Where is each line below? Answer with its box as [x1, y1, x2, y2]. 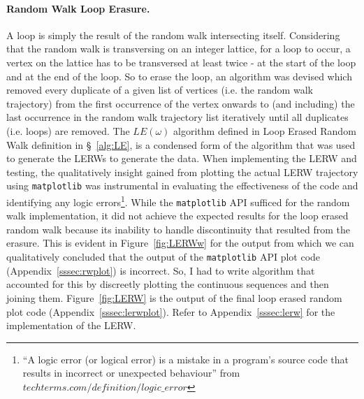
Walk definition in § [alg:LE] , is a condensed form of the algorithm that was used [6, 137, 356, 152]
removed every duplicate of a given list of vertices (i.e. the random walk [6, 82, 313, 97]
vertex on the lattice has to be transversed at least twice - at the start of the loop [6, 55, 356, 69]
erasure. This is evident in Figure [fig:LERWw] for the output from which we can [6, 235, 354, 250]
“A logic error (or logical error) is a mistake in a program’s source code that [22, 351, 349, 366]
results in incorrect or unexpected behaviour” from [22, 365, 240, 380]
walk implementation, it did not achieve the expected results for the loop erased [6, 208, 349, 223]
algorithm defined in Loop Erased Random [173, 123, 356, 138]
